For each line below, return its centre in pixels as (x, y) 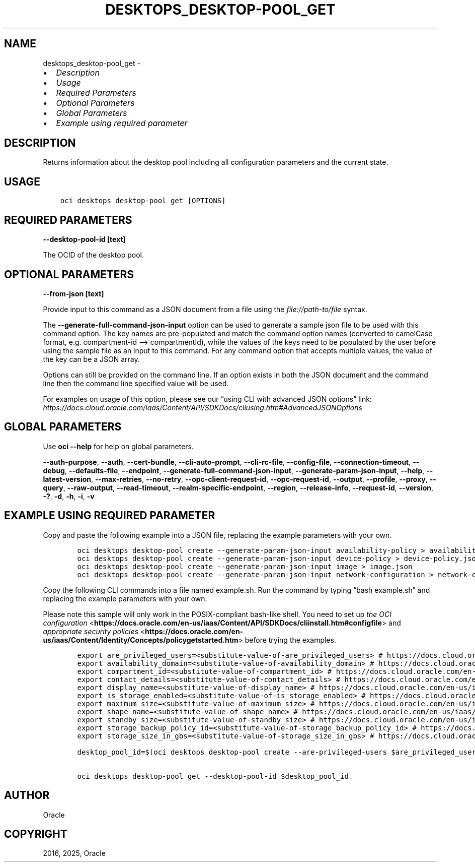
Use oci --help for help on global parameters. (118, 446)
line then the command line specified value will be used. (136, 383)
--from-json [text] (73, 293)
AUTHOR (27, 795)
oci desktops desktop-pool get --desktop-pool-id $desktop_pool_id (213, 776)
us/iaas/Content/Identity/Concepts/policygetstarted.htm (141, 640)
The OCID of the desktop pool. (93, 255)
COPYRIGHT (36, 834)
